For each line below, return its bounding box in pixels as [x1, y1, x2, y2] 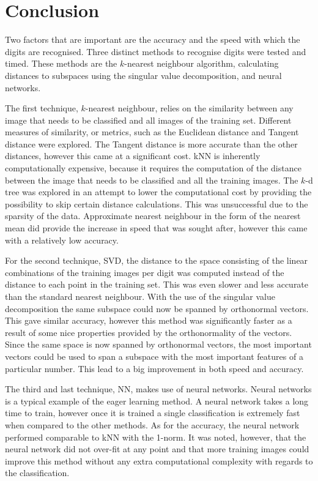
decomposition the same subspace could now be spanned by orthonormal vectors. [5, 302, 309, 315]
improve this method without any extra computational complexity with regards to [5, 454, 313, 467]
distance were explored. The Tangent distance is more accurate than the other [5, 137, 298, 150]
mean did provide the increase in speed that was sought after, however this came [5, 222, 308, 234]
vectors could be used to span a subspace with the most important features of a [5, 349, 303, 362]
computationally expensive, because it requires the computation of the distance [5, 162, 301, 174]
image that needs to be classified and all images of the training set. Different [5, 113, 292, 126]
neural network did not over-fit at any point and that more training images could [5, 442, 309, 455]
